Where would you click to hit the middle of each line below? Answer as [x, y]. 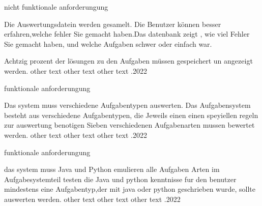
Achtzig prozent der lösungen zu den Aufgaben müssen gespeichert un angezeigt [128, 61]
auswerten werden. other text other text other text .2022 [92, 199]
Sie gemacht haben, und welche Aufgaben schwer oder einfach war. [108, 43]
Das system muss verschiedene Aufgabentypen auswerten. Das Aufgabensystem [127, 105]
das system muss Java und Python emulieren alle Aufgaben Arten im [112, 169]
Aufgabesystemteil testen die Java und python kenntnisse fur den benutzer [120, 179]
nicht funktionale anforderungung [56, 7]
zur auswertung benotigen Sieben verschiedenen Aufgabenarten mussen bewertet [129, 125]
